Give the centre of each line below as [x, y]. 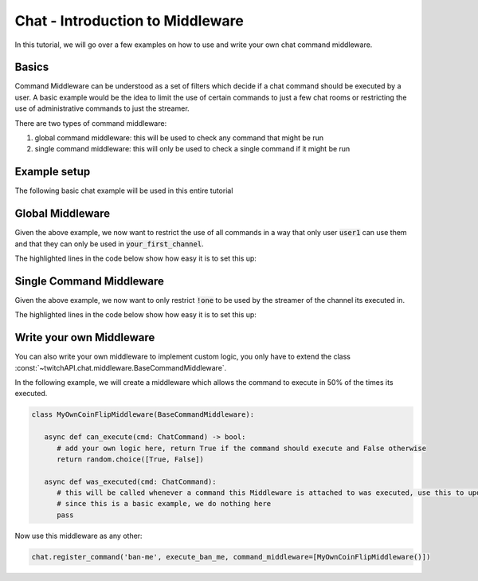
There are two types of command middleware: [91, 123]
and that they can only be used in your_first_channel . [109, 244]
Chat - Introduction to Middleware [129, 21]
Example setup [53, 172]
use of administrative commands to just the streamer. [102, 108]
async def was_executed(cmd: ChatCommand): [130, 481]
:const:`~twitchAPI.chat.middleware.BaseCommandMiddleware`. [121, 367]
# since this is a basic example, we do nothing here [164, 504]
